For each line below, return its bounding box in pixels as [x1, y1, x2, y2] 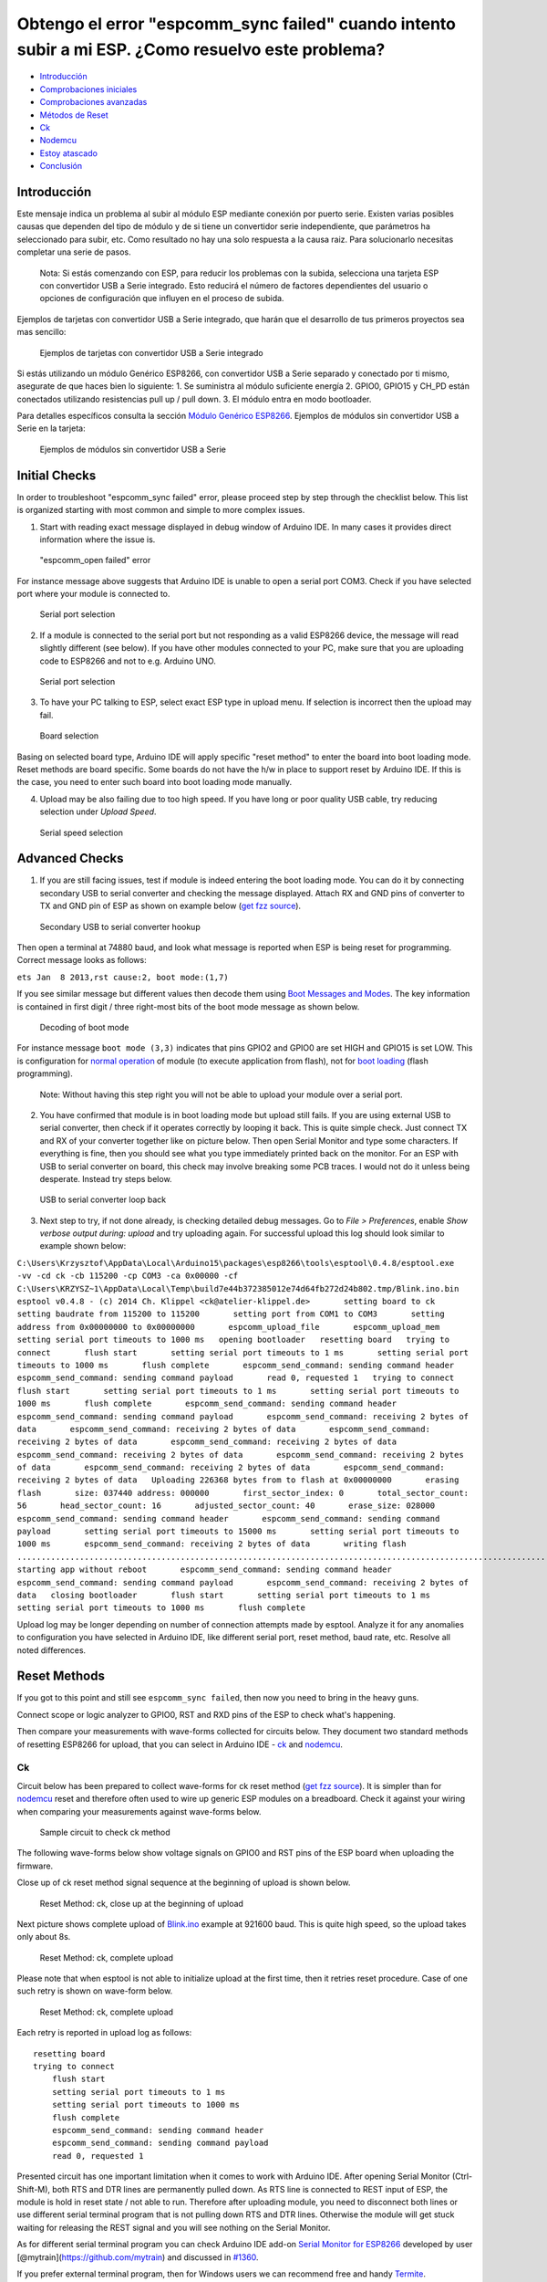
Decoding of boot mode [39, 1021, 129, 1032]
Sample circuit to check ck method [39, 1827, 170, 1837]
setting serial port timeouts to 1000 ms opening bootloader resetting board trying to [16, 1335, 450, 1345]
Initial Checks [16, 467, 97, 483]
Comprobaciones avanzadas [39, 97, 148, 108]
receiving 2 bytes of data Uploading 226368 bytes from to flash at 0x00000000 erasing [16, 1475, 459, 1485]
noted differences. [16, 1644, 87, 1656]
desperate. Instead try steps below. [39, 1173, 172, 1184]
